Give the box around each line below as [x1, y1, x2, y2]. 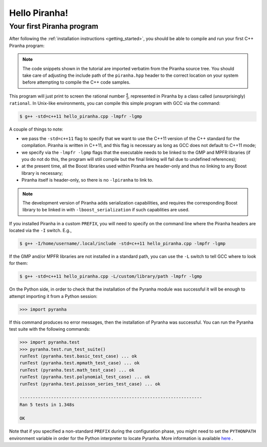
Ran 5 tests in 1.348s [19, 401, 75, 407]
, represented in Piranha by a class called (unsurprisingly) [128, 93, 246, 99]
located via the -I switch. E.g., [9, 228, 72, 234]
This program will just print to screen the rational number [9, 93, 125, 99]
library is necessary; [21, 170, 63, 176]
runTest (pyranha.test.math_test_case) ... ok [19, 367, 134, 373]
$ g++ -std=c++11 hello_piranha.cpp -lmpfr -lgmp [19, 114, 142, 119]
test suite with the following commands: [9, 326, 90, 332]
